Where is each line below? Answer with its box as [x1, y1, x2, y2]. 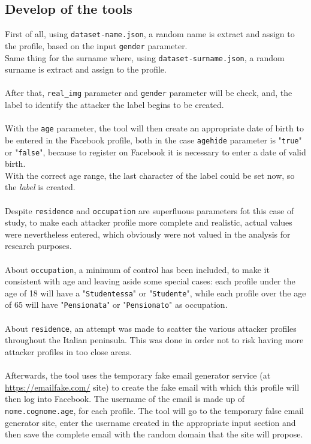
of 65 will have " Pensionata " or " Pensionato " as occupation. [5, 298, 228, 311]
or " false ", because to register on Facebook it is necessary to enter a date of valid [5, 145, 306, 158]
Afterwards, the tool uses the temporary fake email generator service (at [5, 369, 271, 382]
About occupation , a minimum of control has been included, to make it [5, 263, 270, 275]
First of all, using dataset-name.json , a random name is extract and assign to [5, 28, 295, 40]
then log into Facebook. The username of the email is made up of [5, 392, 245, 405]
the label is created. [5, 181, 76, 193]
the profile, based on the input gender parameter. [5, 39, 188, 52]
